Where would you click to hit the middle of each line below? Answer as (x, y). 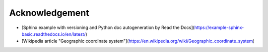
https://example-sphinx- (219, 27)
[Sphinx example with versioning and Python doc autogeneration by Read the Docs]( (108, 27)
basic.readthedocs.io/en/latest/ (54, 34)
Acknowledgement (49, 13)
